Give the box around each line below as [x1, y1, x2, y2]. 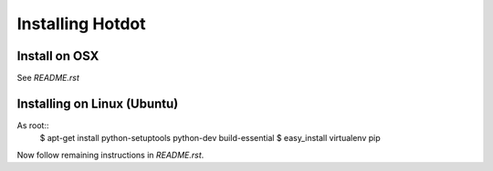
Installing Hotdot [16, 14, 146, 34]
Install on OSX [16, 48, 100, 64]
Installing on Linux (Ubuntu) [16, 96, 179, 111]
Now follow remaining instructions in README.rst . [16, 149, 205, 160]
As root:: [16, 119, 49, 131]
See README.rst [16, 73, 79, 84]
